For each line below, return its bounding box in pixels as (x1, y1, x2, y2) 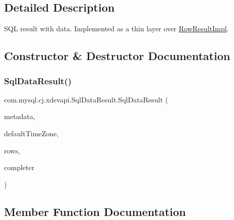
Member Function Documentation (4, 203, 186, 219)
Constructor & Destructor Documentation (4, 48, 230, 64)
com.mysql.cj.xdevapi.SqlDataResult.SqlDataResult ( (4, 94, 168, 104)
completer (4, 162, 34, 173)
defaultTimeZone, (4, 128, 59, 138)
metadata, (4, 111, 35, 122)
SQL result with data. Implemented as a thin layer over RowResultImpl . (4, 23, 229, 34)
